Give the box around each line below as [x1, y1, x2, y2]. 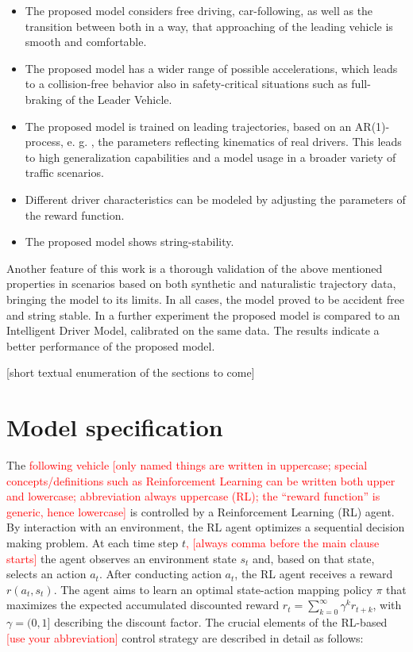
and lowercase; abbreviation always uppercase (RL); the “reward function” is [6, 488, 380, 504]
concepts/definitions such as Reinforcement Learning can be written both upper [6, 472, 396, 489]
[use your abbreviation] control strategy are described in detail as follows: [6, 629, 364, 646]
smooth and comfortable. [25, 33, 147, 50]
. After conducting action [98, 566, 222, 582]
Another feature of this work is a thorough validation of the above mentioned [6, 259, 383, 276]
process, [25, 133, 64, 150]
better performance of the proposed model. [6, 337, 215, 354]
